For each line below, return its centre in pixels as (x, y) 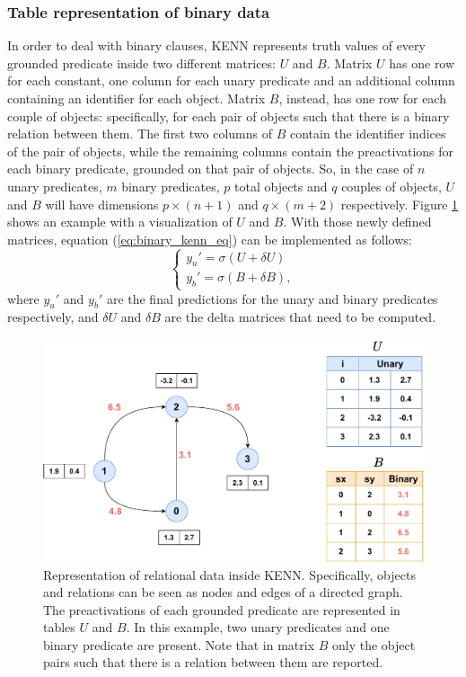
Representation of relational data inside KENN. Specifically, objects (229, 574)
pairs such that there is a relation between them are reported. (213, 662)
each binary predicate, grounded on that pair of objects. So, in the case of (211, 169)
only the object (374, 644)
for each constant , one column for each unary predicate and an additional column (231, 80)
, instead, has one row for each (362, 98)
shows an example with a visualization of (120, 222)
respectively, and (53, 317)
